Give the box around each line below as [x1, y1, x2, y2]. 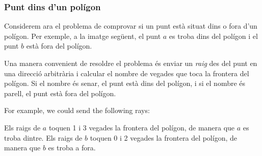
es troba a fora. [48, 142, 96, 153]
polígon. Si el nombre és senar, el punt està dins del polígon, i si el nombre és [4, 78, 246, 88]
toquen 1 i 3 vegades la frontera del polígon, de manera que [48, 122, 235, 132]
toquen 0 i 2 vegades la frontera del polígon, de [90, 132, 237, 143]
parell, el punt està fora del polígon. [4, 87, 116, 98]
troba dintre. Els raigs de [4, 132, 83, 143]
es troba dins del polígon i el [169, 30, 258, 41]
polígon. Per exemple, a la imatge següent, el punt [4, 30, 161, 41]
